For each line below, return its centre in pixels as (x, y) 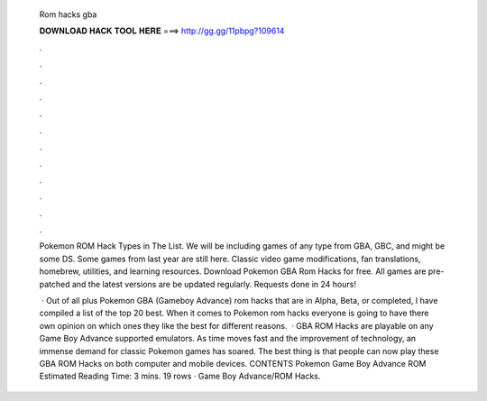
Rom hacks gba (68, 14)
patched (55, 284)
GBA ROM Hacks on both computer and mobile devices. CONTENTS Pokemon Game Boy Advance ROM (233, 363)
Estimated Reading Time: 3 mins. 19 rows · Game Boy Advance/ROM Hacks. (180, 376)
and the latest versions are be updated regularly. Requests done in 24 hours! (214, 284)
